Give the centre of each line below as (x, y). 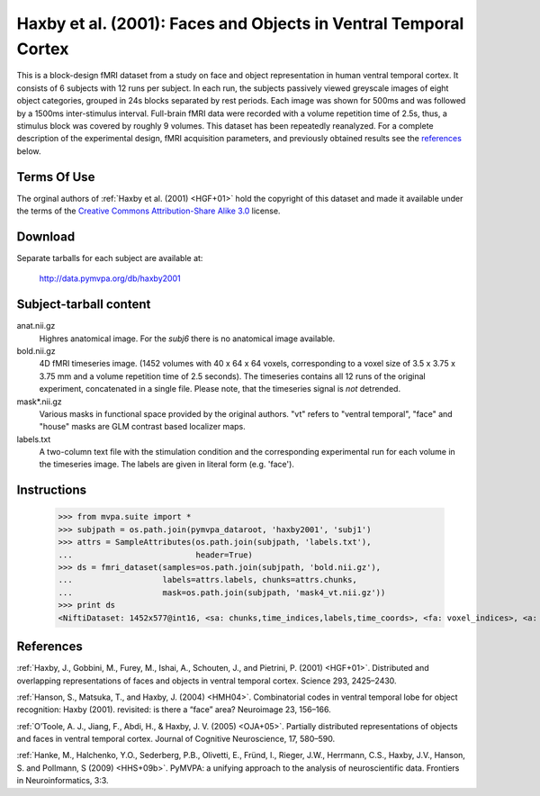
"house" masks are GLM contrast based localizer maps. (143, 427)
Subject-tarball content (84, 305)
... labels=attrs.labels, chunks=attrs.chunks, (207, 580)
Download (46, 236)
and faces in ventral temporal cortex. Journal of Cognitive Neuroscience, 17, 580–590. (176, 739)
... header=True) (156, 555)
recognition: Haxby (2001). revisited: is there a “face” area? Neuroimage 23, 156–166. (174, 710)
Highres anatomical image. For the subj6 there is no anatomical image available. (187, 339)
